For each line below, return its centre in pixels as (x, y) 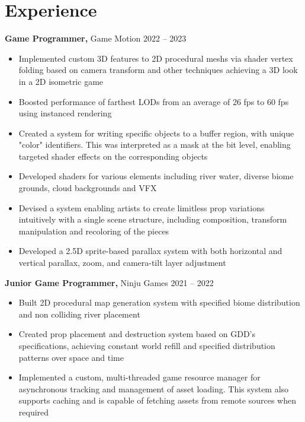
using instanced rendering (65, 113)
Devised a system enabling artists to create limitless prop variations (142, 207)
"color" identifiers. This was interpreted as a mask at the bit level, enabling (155, 145)
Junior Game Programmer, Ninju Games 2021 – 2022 (109, 282)
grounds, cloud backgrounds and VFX (88, 188)
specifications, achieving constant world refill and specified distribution (147, 345)
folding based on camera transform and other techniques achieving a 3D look (158, 70)
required (34, 412)
